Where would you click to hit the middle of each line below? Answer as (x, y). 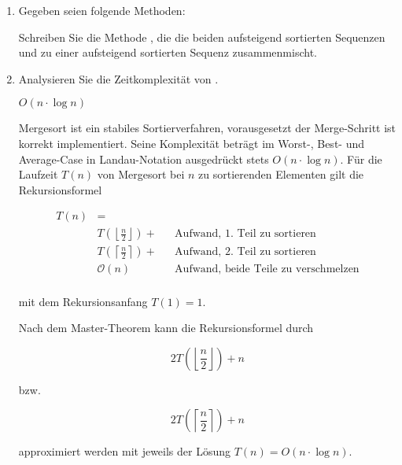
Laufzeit (38, 174)
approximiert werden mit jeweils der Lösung (125, 451)
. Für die (361, 159)
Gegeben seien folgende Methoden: (102, 10)
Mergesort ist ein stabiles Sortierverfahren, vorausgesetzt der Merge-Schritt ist (207, 128)
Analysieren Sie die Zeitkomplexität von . (118, 78)
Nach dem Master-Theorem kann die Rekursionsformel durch (166, 328)
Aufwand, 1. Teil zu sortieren (245, 234)
